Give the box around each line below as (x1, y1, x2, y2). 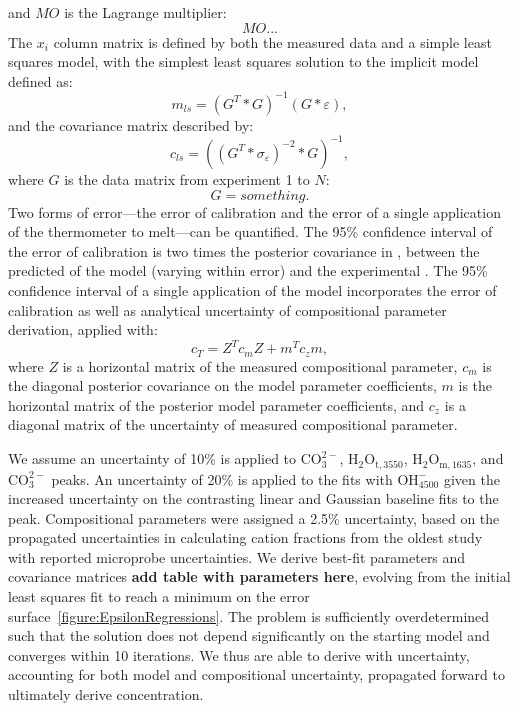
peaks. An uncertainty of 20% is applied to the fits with (51, 468, 393, 489)
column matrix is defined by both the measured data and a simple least (53, 31, 492, 52)
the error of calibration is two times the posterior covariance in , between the (8, 240, 480, 261)
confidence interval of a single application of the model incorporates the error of (8, 279, 497, 300)
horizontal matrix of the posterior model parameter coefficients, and (8, 394, 425, 415)
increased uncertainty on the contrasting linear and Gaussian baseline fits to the (8, 488, 499, 509)
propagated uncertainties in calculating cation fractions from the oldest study (8, 527, 483, 548)
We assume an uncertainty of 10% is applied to (8, 448, 297, 469)
